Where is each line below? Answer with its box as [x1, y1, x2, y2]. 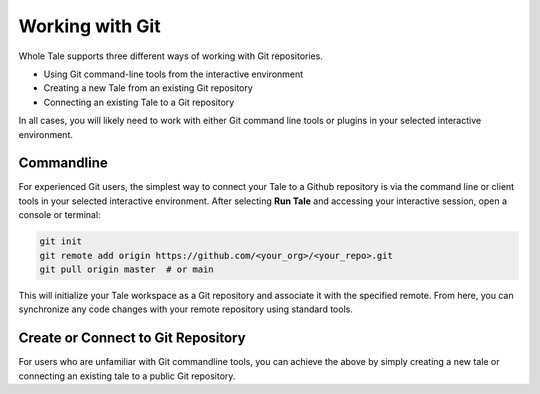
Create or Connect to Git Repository [18, 330, 246, 347]
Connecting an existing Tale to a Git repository [43, 96, 235, 108]
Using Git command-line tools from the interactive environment [43, 68, 304, 80]
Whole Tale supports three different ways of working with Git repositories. [18, 50, 324, 62]
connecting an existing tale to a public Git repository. [18, 370, 236, 382]
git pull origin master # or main [39, 263, 214, 275]
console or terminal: [18, 209, 101, 221]
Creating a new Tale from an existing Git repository [43, 82, 254, 94]
